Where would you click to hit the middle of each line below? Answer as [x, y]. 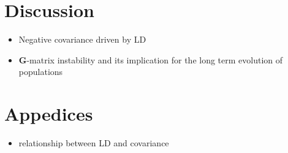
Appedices [49, 114]
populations [41, 72]
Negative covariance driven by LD [82, 39]
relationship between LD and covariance [94, 143]
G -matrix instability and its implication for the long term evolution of [151, 59]
